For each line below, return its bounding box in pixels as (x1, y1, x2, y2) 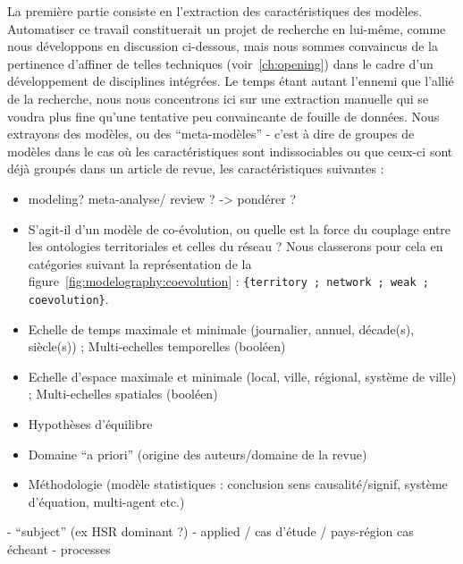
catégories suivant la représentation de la (28, 254, 252, 273)
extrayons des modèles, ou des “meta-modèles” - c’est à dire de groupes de (7, 124, 415, 143)
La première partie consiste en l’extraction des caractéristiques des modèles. (7, 2, 423, 20)
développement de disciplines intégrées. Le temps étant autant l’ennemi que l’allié (7, 72, 454, 90)
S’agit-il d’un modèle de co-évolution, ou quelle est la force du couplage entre (28, 219, 451, 238)
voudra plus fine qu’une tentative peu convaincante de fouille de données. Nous (7, 106, 440, 125)
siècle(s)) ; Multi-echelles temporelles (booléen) (28, 337, 286, 356)
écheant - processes (7, 539, 111, 558)
